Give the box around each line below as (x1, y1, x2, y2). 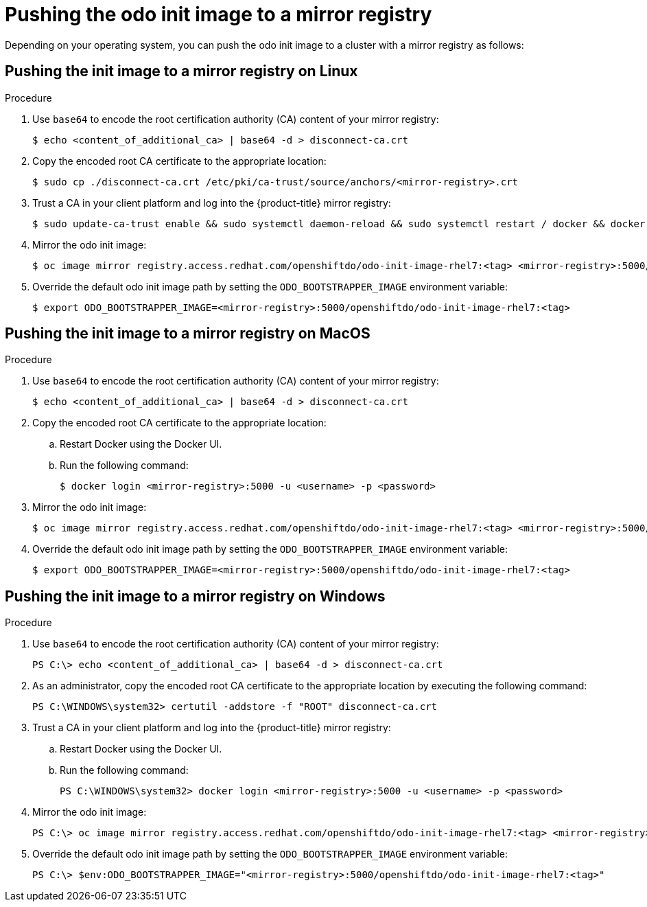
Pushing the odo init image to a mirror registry (5, 3, 432, 26)
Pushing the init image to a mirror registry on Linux (5, 62, 358, 80)
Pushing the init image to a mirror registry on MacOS (5, 325, 370, 343)
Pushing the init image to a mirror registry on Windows (5, 587, 386, 605)
